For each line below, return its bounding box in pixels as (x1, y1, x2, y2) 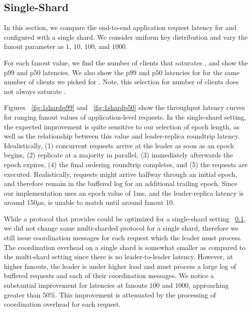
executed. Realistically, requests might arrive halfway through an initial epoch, (4, 169, 237, 179)
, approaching (189, 280, 229, 290)
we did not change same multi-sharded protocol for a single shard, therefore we (4, 223, 238, 233)
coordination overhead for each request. (4, 299, 121, 309)
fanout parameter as (4, 41, 64, 51)
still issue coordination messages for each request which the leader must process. (4, 233, 242, 243)
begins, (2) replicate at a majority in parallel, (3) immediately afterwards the (4, 150, 233, 160)
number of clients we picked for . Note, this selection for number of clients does (4, 77, 239, 87)
